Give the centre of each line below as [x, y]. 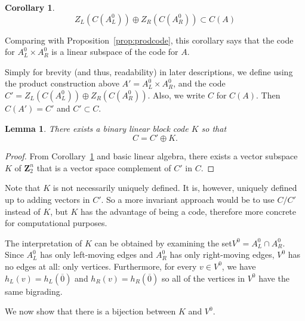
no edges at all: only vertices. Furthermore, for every [101, 266]
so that [214, 128]
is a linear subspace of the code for [115, 52]
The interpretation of [44, 243]
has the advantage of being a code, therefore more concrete [188, 211]
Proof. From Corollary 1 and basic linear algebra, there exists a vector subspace [151, 156]
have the [274, 278]
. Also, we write [176, 95]
